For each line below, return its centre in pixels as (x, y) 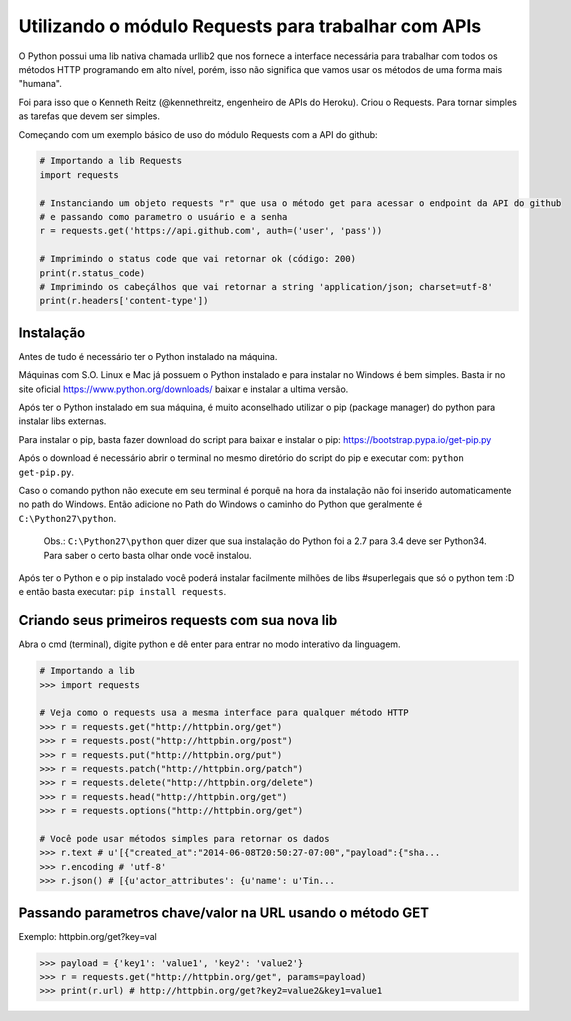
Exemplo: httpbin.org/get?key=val (87, 936)
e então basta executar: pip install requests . (122, 592)
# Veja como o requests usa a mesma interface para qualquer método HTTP (224, 713)
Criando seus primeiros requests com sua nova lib (178, 620)
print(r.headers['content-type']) (124, 301)
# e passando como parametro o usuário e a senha (163, 217)
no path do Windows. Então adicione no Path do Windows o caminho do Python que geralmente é (220, 504)
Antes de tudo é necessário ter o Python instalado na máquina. (148, 356)
